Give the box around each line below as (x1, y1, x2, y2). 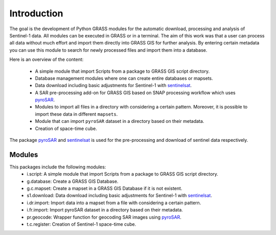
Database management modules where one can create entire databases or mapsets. (35, 75, 213, 81)
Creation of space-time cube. (35, 125, 97, 132)
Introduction (9, 8, 63, 19)
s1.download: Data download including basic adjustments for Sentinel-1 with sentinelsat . (27, 193, 212, 199)
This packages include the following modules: (9, 164, 106, 170)
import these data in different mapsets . (35, 111, 118, 117)
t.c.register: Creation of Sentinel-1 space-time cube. (27, 221, 136, 227)
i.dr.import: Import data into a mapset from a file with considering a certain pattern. (27, 200, 201, 206)
